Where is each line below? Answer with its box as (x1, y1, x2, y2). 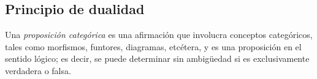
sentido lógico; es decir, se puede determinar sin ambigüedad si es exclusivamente (5, 52, 310, 65)
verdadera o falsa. (5, 64, 71, 77)
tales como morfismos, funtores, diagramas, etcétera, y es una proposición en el (5, 40, 302, 53)
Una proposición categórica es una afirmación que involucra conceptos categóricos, (5, 28, 313, 41)
